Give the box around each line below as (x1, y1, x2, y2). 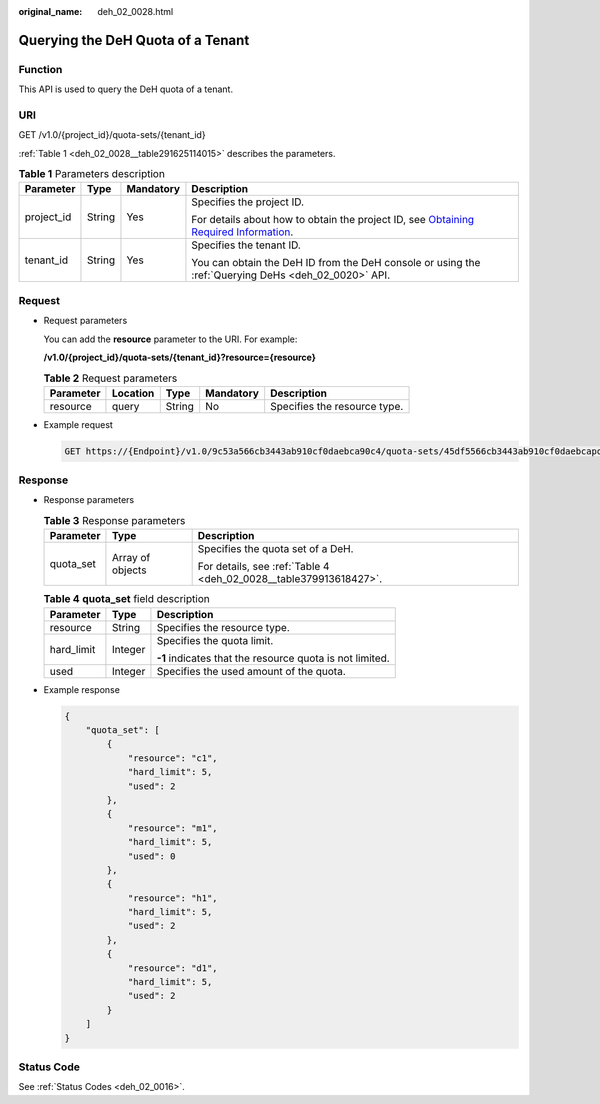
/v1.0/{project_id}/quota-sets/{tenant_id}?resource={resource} (43, 351, 317, 363)
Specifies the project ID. (191, 195, 305, 209)
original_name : (18, 6, 83, 17)
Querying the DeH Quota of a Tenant (18, 31, 250, 49)
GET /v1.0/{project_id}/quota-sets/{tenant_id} (18, 129, 206, 141)
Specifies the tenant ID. (191, 238, 302, 252)
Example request (43, 418, 114, 430)
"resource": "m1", (127, 822, 219, 834)
